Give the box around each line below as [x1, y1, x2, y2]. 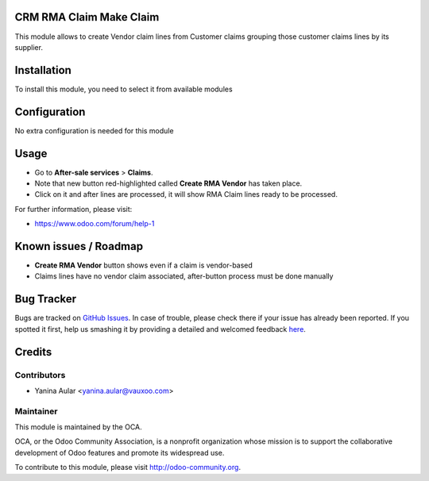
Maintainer [14, 406, 58, 417]
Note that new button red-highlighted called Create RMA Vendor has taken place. [34, 179, 303, 188]
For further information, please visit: [14, 204, 133, 214]
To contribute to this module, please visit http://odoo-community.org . [14, 463, 242, 472]
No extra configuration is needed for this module [14, 125, 174, 135]
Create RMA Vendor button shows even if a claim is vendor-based [34, 260, 253, 270]
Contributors [14, 369, 66, 380]
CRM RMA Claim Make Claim [14, 10, 160, 24]
